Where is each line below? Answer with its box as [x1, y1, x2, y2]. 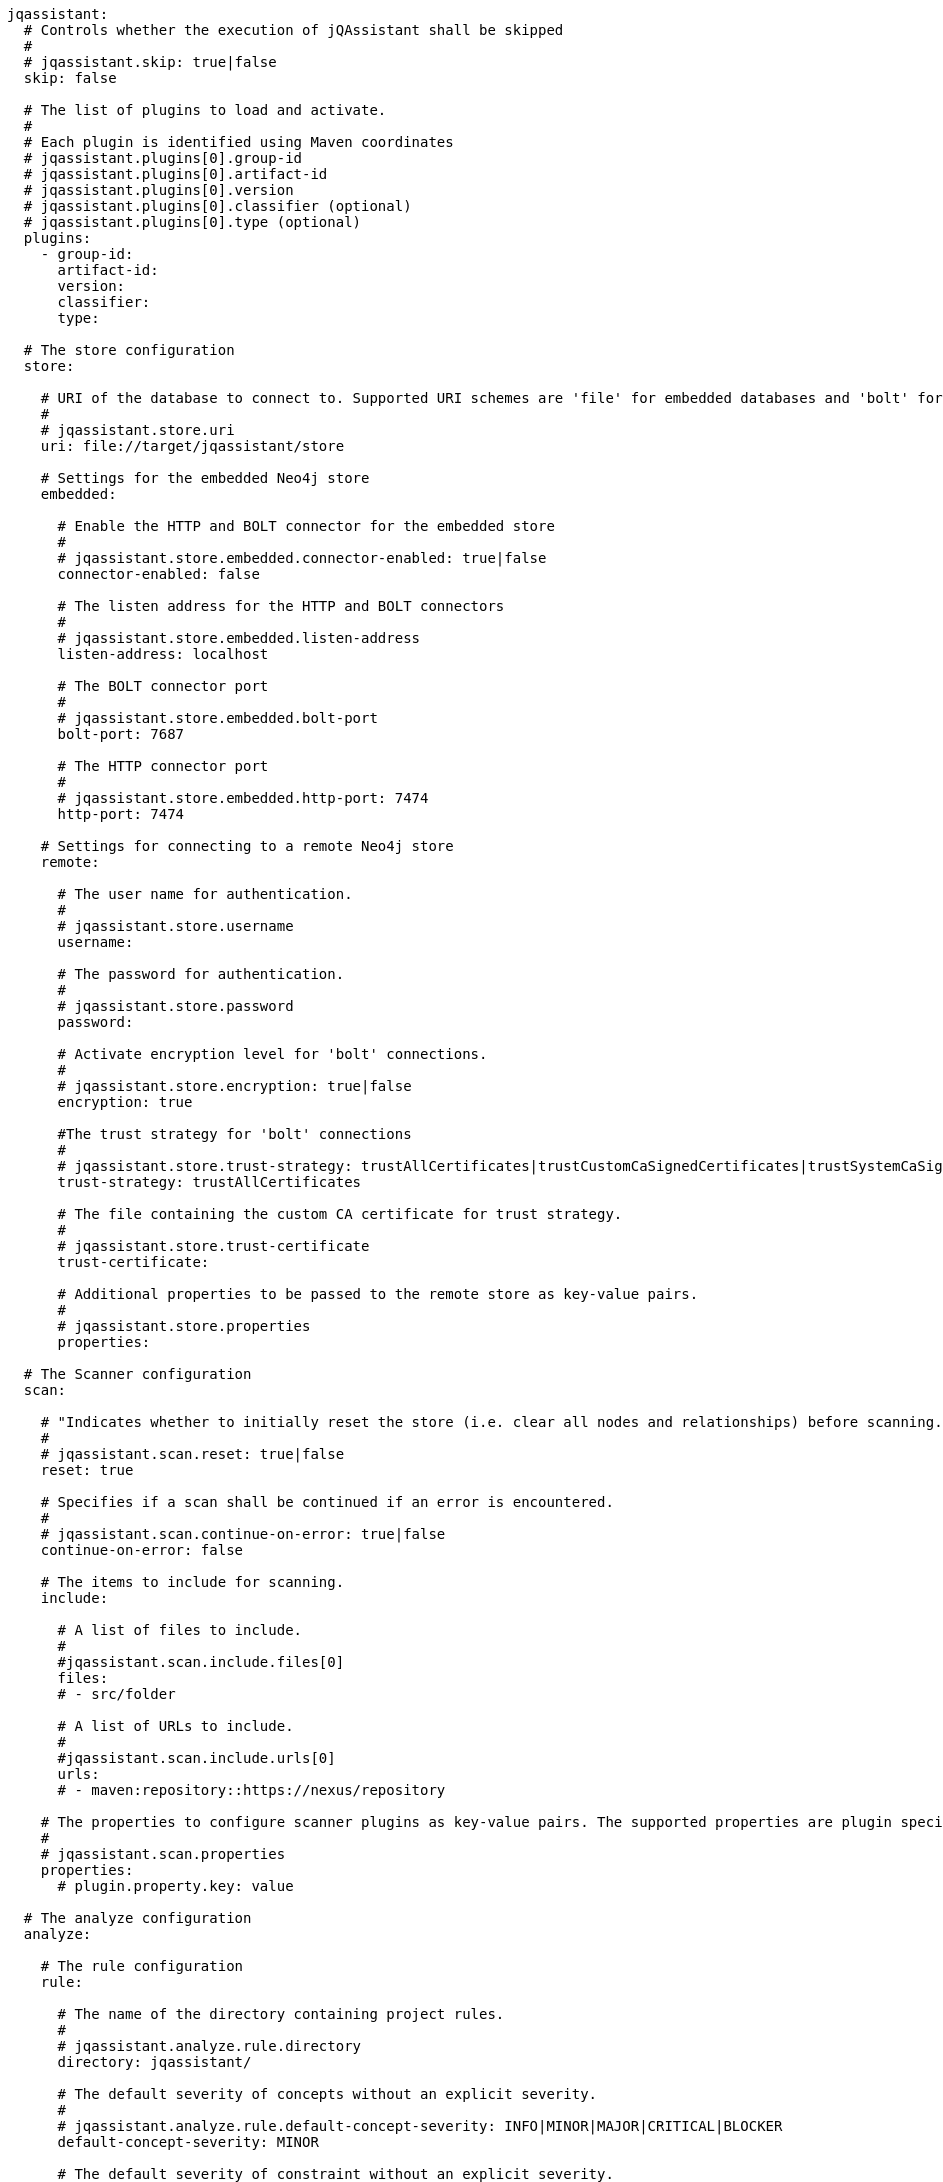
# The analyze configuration [23, 1910, 252, 1926]
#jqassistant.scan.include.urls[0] [57, 1750, 336, 1766]
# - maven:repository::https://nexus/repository [57, 1782, 446, 1798]
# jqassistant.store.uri [40, 422, 235, 438]
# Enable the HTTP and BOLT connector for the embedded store [57, 518, 555, 534]
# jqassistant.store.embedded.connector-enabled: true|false [57, 550, 547, 566]
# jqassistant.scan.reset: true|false [40, 1446, 345, 1462]
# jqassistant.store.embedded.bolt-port [57, 710, 378, 726]
